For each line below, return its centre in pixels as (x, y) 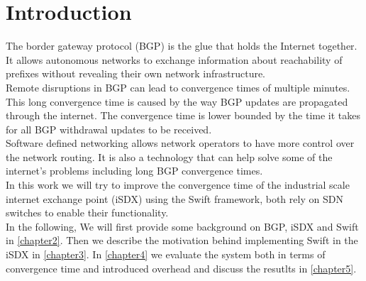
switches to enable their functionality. (87, 213)
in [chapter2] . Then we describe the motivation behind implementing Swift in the (182, 240)
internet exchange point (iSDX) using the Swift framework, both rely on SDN (174, 198)
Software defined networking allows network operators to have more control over (180, 143)
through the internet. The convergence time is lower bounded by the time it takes (183, 115)
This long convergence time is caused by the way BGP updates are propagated (177, 101)
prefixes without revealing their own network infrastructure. (136, 73)
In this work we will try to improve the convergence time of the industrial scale (178, 185)
